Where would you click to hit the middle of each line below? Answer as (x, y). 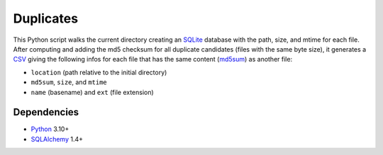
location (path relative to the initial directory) (99, 72)
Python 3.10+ (50, 129)
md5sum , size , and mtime (69, 82)
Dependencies (46, 112)
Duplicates (45, 18)
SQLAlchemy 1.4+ (57, 139)
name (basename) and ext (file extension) (92, 92)
